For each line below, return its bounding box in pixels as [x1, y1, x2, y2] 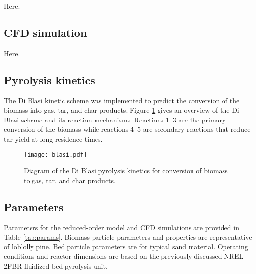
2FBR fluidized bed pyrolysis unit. [4, 260, 108, 271]
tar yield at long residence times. [4, 133, 103, 144]
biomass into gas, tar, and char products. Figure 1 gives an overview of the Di [4, 105, 239, 115]
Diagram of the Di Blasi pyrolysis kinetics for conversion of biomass [24, 165, 228, 176]
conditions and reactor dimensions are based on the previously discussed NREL [4, 251, 244, 261]
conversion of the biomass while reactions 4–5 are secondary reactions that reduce [4, 124, 251, 134]
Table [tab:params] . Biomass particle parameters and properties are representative [4, 232, 252, 242]
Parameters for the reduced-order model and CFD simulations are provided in [4, 222, 239, 232]
